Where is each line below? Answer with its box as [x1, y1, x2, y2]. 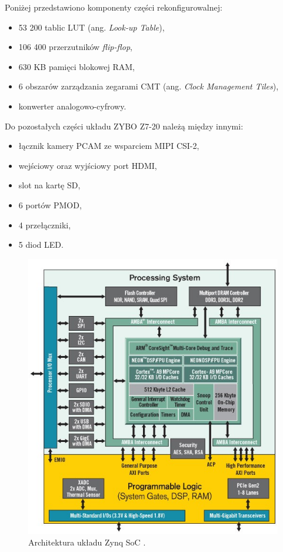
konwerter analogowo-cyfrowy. [18, 99, 126, 112]
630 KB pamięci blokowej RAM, [18, 60, 135, 72]
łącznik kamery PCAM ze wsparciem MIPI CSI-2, [18, 139, 199, 152]
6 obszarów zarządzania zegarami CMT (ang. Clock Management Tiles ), [18, 80, 279, 92]
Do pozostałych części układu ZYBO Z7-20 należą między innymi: [5, 119, 244, 132]
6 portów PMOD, [18, 198, 82, 211]
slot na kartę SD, [18, 179, 81, 191]
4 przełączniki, [18, 218, 71, 231]
